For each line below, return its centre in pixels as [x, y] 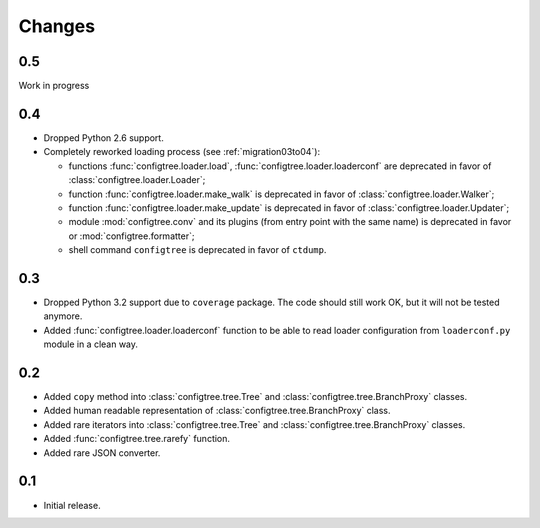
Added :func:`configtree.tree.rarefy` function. [136, 439]
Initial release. [72, 505]
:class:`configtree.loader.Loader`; [137, 180]
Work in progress [54, 86]
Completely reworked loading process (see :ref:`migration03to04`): [181, 152]
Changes [56, 26]
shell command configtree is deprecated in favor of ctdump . [197, 250]
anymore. [63, 316]
